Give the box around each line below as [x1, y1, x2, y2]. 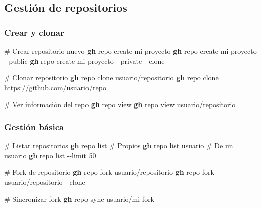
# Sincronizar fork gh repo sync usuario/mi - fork [4, 193, 155, 204]
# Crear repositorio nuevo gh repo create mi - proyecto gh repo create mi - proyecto [4, 46, 257, 56]
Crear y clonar [4, 26, 64, 38]
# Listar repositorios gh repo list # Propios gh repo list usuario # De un [4, 140, 233, 151]
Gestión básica [4, 120, 64, 133]
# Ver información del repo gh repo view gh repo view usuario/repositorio [4, 99, 236, 110]
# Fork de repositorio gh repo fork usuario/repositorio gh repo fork [4, 167, 214, 177]
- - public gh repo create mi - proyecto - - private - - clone [4, 55, 165, 66]
